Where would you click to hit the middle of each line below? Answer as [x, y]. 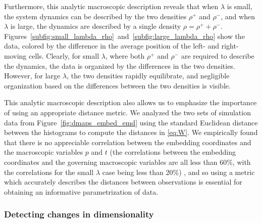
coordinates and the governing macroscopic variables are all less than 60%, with [127, 162]
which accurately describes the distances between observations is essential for [123, 182]
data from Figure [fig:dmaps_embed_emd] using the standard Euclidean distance [131, 122]
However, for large [32, 76]
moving [15, 55]
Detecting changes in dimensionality [79, 214]
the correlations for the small [49, 172]
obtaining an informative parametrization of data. [81, 191]
